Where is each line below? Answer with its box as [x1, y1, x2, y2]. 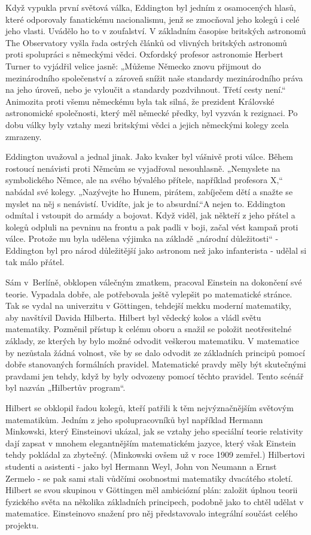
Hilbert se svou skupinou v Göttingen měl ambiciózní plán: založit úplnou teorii [5, 484, 298, 496]
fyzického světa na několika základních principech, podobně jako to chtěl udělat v [5, 495, 304, 507]
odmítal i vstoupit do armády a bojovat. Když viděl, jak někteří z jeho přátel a [5, 209, 295, 221]
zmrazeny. [5, 130, 42, 142]
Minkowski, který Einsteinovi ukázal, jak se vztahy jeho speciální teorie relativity [5, 425, 303, 437]
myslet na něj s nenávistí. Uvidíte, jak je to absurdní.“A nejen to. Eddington [5, 197, 286, 209]
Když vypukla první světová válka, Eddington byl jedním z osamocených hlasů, [5, 1, 296, 13]
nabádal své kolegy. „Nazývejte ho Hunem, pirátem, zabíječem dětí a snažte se [5, 185, 293, 197]
